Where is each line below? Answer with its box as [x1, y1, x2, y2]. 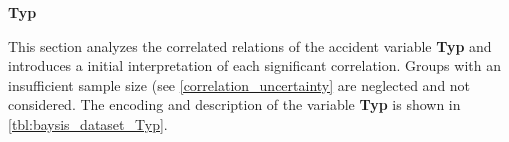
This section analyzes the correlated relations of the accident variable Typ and [8, 35, 492, 56]
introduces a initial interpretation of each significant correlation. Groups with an [8, 55, 501, 76]
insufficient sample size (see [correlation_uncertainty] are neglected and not [8, 74, 471, 95]
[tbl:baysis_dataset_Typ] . [8, 113, 168, 134]
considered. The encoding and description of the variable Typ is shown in [8, 94, 461, 115]
